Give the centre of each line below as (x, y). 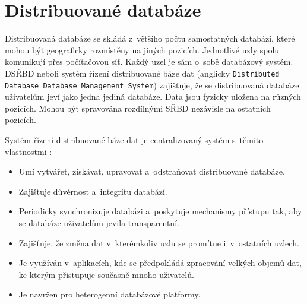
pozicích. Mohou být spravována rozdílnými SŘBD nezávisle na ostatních (138, 108)
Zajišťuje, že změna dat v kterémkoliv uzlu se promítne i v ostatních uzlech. (159, 243)
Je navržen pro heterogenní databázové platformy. (110, 294)
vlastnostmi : (29, 151)
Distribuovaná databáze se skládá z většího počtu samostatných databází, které (150, 38)
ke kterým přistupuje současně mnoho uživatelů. (106, 274)
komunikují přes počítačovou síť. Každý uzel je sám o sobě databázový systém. (149, 61)
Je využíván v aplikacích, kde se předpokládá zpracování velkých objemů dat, (160, 263)
